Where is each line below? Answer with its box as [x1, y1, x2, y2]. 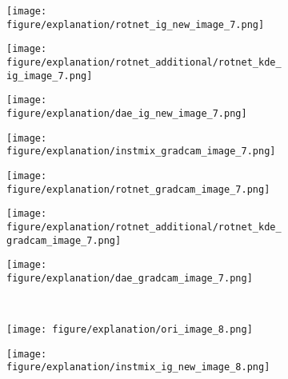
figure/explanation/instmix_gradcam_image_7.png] [6, 146, 276, 158]
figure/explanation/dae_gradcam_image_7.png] [6, 272, 253, 284]
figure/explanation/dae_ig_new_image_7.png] [6, 107, 247, 119]
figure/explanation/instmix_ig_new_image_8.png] [6, 361, 270, 373]
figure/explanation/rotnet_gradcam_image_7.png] [6, 183, 270, 195]
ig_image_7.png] [6, 70, 93, 82]
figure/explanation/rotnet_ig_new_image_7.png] [6, 18, 265, 30]
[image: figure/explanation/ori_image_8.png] [6, 324, 253, 336]
